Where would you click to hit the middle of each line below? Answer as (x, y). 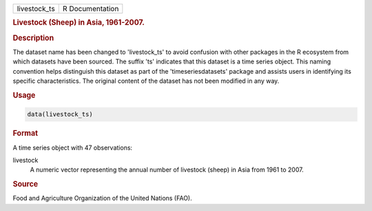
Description (33, 38)
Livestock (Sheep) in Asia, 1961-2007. (79, 23)
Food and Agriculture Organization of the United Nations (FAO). (102, 198)
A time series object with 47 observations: (73, 148)
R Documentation (91, 9)
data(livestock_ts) (60, 114)
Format (25, 133)
